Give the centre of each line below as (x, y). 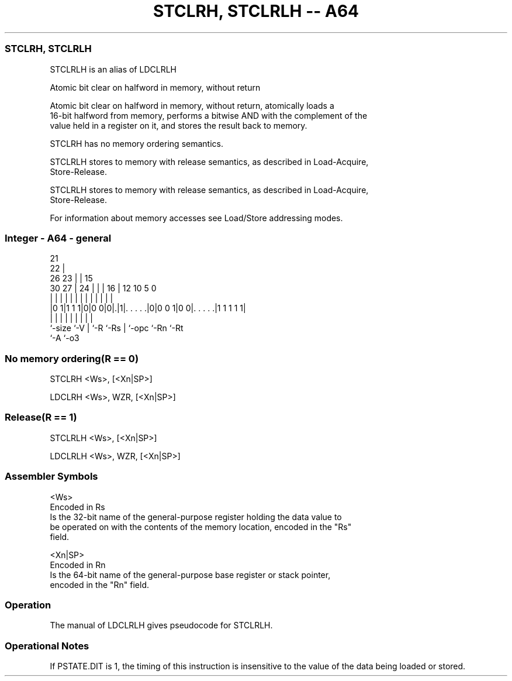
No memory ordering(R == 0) (72, 358)
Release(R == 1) (41, 417)
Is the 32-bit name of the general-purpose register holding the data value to (196, 517)
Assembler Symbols (51, 477)
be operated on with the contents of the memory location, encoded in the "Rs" (201, 527)
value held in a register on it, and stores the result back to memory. (179, 125)
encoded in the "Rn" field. (100, 584)
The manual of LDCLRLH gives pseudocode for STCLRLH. (161, 625)
